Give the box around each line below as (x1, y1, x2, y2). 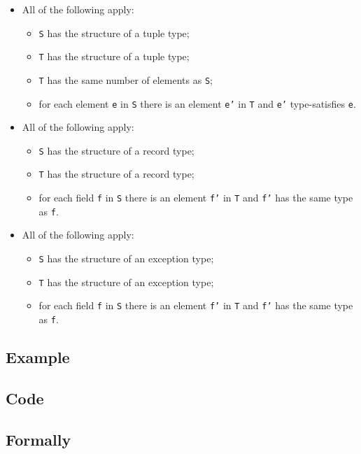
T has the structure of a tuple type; (38, 49, 190, 64)
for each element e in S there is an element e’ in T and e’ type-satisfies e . (38, 96, 356, 111)
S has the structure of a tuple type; (38, 25, 190, 40)
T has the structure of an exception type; (38, 274, 214, 289)
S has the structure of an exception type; (38, 251, 214, 266)
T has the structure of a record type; (38, 166, 194, 181)
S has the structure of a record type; (38, 143, 194, 157)
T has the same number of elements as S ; (38, 72, 213, 87)
